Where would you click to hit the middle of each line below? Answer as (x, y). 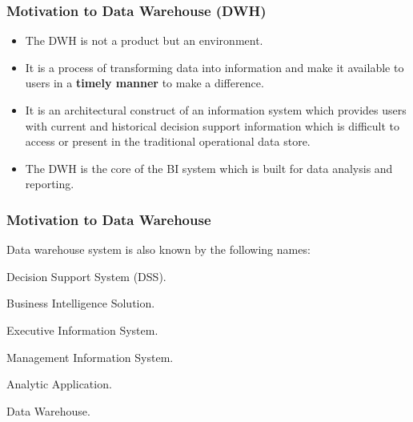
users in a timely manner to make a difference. (144, 83)
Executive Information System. (82, 330)
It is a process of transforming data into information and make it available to (215, 67)
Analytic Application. (59, 384)
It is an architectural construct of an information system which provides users (216, 110)
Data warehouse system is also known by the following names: (158, 249)
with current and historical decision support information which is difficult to (213, 125)
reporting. (50, 184)
